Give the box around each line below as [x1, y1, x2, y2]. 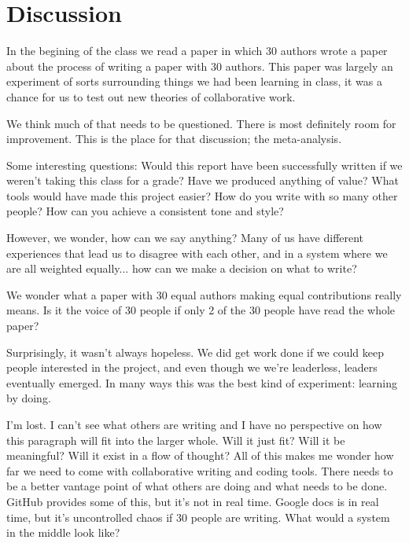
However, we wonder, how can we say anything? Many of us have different [6, 229, 364, 246]
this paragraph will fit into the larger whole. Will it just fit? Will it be [6, 431, 345, 448]
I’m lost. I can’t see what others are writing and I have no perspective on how [6, 416, 382, 432]
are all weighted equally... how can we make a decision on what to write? [6, 260, 357, 277]
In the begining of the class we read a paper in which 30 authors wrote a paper [6, 42, 388, 59]
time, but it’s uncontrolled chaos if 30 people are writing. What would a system [6, 508, 390, 525]
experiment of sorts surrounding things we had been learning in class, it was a [6, 73, 382, 90]
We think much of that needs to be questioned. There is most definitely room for [6, 115, 396, 131]
